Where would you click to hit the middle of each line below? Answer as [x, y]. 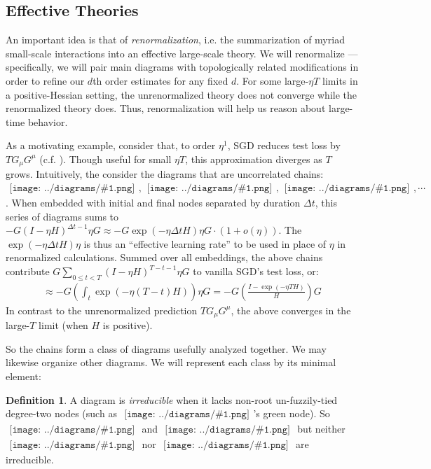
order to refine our [45, 80]
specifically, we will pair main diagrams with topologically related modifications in [182, 67]
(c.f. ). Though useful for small [105, 159]
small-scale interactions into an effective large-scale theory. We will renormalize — [182, 53]
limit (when [63, 325]
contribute [28, 271]
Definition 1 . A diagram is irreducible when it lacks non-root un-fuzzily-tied [172, 399]
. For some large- [273, 80]
